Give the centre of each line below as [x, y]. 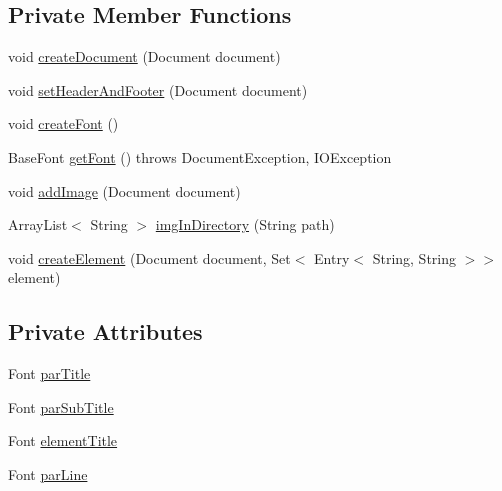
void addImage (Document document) [124, 190]
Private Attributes [105, 331]
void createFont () [63, 123]
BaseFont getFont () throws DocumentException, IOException [200, 156]
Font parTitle [49, 373]
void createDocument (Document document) [144, 56]
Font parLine [48, 473]
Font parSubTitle [61, 406]
